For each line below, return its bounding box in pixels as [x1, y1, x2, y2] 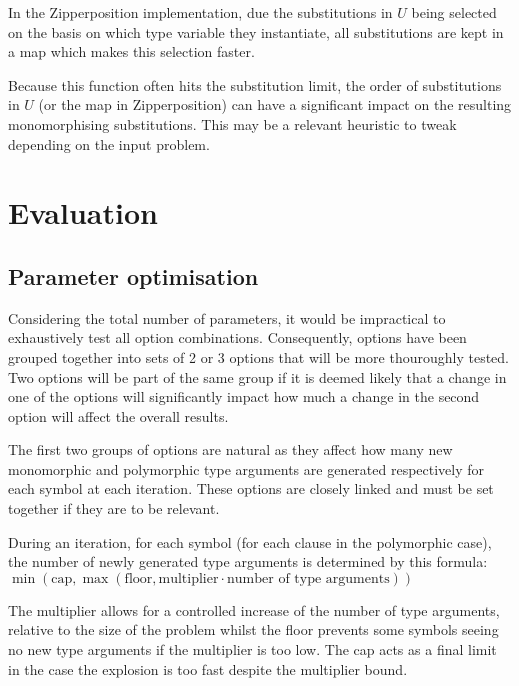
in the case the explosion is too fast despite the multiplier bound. [8, 658, 408, 679]
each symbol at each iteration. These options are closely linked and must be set [8, 478, 494, 499]
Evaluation [8, 192, 158, 233]
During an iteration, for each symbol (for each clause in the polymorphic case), [8, 531, 492, 552]
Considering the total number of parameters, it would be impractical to [8, 307, 446, 328]
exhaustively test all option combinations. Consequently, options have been [8, 327, 467, 348]
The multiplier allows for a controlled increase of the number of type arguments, [8, 599, 500, 620]
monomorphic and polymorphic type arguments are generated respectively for [8, 458, 485, 479]
